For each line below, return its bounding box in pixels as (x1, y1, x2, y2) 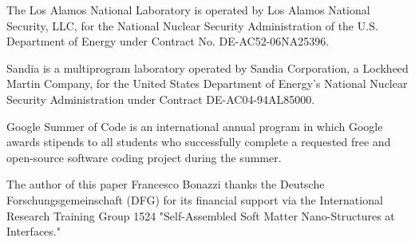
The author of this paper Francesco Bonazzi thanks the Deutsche (6, 176, 325, 192)
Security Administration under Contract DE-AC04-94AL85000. (6, 90, 315, 107)
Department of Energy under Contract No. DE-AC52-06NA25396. (6, 33, 330, 50)
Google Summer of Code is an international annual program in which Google (6, 117, 383, 134)
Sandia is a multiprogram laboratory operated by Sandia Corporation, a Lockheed (6, 59, 409, 76)
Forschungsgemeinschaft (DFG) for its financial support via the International (6, 191, 383, 208)
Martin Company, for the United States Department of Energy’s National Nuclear (6, 75, 408, 92)
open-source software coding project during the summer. (6, 149, 282, 165)
